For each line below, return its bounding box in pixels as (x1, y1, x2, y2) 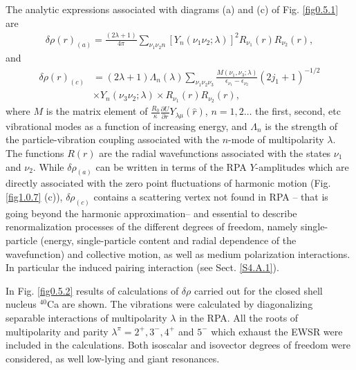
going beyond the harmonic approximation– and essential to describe (6, 205, 297, 220)
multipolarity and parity (6, 324, 109, 338)
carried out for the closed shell (194, 283, 323, 297)
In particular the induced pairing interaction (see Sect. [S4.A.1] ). (6, 260, 279, 275)
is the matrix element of (46, 104, 148, 118)
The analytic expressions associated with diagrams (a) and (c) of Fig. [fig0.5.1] (6, 2, 339, 16)
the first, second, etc (255, 104, 341, 118)
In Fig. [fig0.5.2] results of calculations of (6, 283, 179, 297)
